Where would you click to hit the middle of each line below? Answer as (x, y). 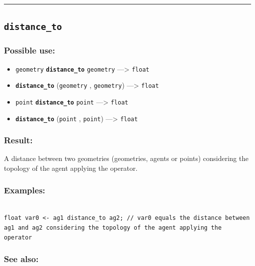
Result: (18, 140)
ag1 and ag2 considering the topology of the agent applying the (113, 228)
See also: (21, 259)
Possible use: (30, 50)
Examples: (25, 190)
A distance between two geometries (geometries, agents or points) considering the (126, 158)
